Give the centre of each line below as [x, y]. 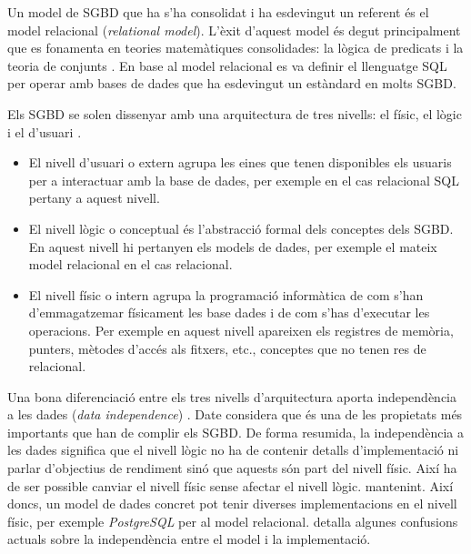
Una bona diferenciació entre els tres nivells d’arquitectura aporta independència [232, 396]
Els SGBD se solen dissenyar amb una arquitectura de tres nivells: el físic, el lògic [235, 113]
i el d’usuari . [45, 131]
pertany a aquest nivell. [94, 198]
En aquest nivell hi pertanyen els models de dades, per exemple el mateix [233, 246]
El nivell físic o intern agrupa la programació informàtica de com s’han [226, 294]
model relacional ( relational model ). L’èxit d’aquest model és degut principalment [234, 30]
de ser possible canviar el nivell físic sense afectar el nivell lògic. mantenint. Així [230, 485]
